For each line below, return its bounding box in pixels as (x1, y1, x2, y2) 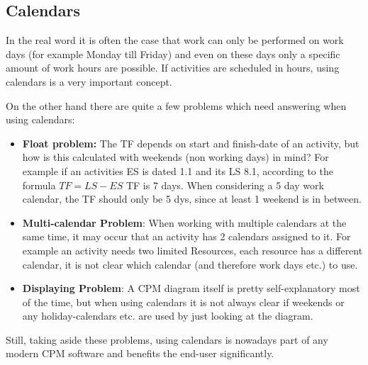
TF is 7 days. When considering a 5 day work (126, 177, 324, 192)
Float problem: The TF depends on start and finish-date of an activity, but (22, 135, 359, 150)
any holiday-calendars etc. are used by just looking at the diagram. (22, 308, 313, 323)
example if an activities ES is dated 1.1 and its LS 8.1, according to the (22, 163, 333, 178)
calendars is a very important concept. (6, 74, 172, 89)
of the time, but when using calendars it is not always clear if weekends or (22, 294, 345, 309)
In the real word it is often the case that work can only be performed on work (6, 33, 344, 47)
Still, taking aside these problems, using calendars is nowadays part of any (6, 332, 328, 347)
